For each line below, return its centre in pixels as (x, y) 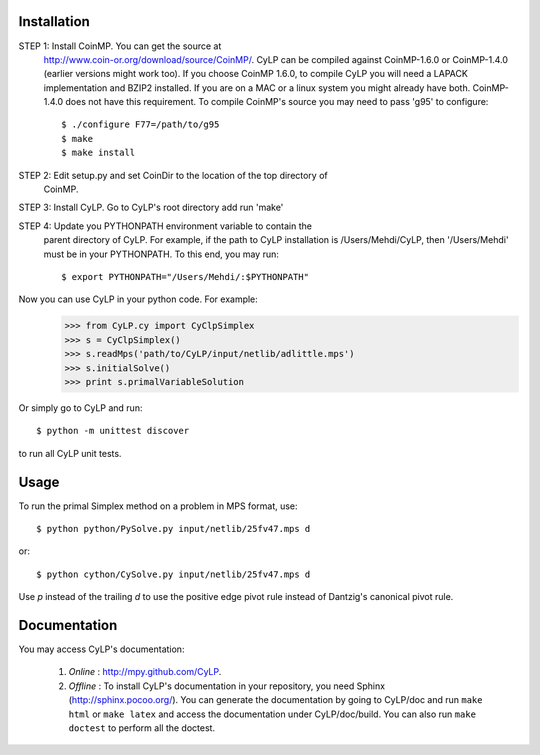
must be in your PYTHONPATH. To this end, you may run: (161, 254)
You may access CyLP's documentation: (101, 649)
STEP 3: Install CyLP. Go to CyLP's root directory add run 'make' (151, 207)
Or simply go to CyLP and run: (80, 407)
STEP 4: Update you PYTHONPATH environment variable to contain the (165, 226)
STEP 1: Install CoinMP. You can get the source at (120, 46)
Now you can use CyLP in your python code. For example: (138, 299)
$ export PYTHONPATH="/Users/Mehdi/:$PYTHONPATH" (185, 276)
